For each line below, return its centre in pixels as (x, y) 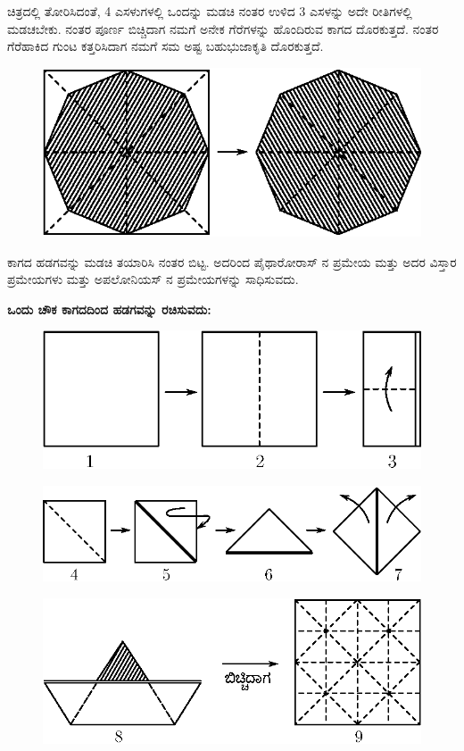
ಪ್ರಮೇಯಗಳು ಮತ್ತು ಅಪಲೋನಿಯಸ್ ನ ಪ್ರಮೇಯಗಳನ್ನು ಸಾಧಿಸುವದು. (153, 279)
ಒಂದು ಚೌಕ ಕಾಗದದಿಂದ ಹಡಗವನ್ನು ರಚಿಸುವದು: (109, 309)
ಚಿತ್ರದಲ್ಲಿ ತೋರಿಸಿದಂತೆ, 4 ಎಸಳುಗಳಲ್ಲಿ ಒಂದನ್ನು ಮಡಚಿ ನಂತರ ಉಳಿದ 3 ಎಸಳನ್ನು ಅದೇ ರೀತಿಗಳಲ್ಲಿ (210, 11)
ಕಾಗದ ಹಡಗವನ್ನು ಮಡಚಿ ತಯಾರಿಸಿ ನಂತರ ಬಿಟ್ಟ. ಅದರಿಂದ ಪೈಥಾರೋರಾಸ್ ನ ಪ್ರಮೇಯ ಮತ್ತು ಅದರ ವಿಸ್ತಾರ (232, 261)
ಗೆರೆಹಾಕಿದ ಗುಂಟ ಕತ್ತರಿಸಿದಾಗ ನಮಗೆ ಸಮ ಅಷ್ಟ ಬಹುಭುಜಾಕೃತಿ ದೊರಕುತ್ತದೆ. (166, 46)
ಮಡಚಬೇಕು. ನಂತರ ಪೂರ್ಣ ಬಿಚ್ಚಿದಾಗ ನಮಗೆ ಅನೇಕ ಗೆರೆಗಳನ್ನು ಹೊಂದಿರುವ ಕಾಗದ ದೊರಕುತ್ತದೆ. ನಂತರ (223, 28)
